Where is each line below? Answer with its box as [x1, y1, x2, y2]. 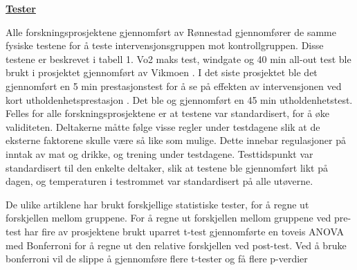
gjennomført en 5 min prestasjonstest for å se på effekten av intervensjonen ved [6, 78, 342, 93]
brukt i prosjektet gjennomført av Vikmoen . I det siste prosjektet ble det [6, 65, 318, 80]
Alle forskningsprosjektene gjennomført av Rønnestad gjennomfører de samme [6, 24, 336, 39]
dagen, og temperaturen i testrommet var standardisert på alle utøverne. [6, 174, 313, 188]
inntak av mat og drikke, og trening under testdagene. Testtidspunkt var [6, 146, 313, 161]
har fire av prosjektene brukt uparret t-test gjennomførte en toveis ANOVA [24, 224, 345, 238]
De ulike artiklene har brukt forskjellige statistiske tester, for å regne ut [6, 197, 309, 211]
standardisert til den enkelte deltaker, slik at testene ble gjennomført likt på [6, 160, 328, 174]
